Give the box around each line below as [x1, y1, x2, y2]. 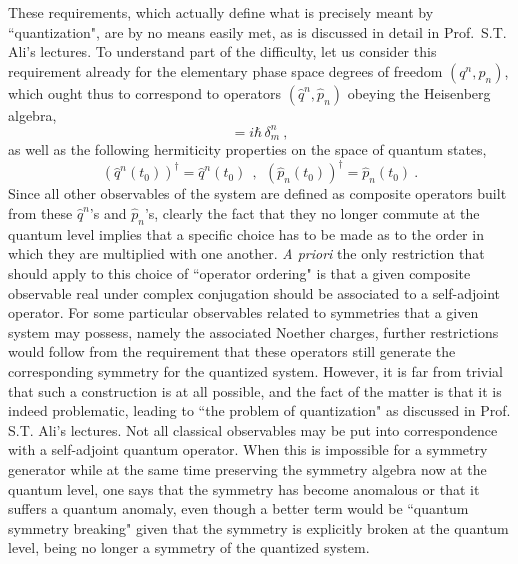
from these [8, 203, 73, 224]
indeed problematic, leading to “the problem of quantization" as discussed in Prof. [8, 400, 511, 421]
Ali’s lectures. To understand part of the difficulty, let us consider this [8, 41, 437, 62]
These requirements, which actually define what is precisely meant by [8, 2, 434, 22]
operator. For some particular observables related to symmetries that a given [8, 302, 479, 323]
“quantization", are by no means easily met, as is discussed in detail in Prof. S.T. [8, 21, 507, 42]
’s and [89, 203, 127, 224]
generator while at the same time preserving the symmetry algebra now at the [8, 458, 487, 479]
